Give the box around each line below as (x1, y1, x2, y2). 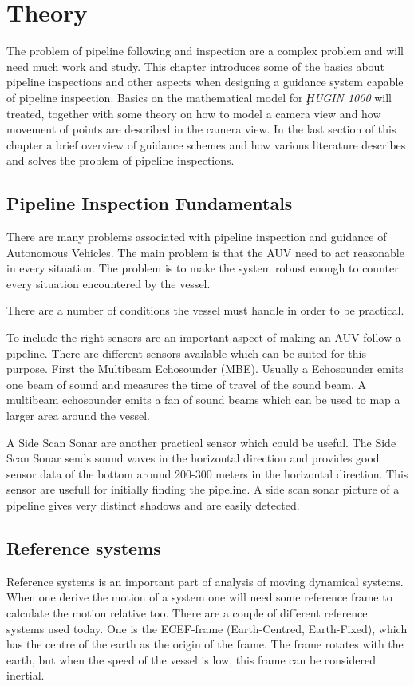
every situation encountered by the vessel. (6, 275, 211, 291)
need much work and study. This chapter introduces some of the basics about (6, 57, 384, 74)
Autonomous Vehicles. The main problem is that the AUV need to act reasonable (6, 244, 404, 260)
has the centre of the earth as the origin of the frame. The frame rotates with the (6, 636, 404, 652)
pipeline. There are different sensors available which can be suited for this (6, 344, 366, 361)
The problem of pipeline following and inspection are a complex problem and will (6, 42, 404, 59)
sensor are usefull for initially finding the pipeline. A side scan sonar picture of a (6, 481, 400, 498)
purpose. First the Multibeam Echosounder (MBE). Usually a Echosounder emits (6, 360, 404, 377)
